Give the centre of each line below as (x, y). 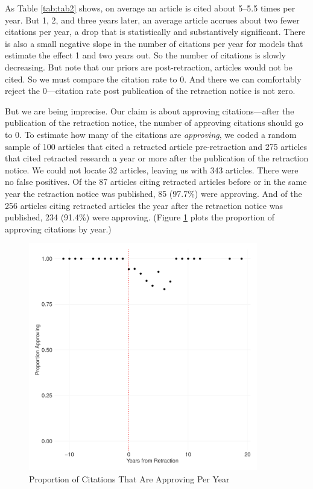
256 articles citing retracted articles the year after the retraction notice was (144, 205)
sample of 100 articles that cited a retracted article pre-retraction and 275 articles (156, 146)
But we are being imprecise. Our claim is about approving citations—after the (150, 111)
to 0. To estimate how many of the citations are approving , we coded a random (151, 134)
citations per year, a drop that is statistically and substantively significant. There (155, 32)
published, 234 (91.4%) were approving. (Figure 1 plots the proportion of (140, 217)
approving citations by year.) (58, 229)
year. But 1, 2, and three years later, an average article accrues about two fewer (152, 20)
